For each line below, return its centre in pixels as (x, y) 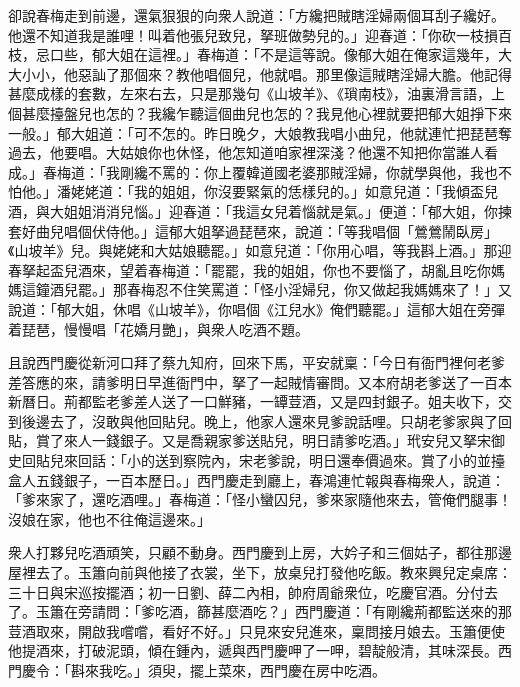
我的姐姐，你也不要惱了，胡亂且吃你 (371, 269)
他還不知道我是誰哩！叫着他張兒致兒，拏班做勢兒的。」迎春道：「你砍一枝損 (253, 34)
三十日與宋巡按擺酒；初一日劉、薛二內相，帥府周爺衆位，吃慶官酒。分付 (246, 591)
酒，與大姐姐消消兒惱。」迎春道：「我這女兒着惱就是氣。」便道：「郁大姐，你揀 (260, 210)
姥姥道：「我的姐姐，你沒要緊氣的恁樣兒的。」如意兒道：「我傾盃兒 (284, 191)
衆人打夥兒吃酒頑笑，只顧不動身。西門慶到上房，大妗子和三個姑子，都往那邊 (260, 552)
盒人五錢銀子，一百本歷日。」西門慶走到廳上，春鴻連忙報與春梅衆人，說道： (256, 479)
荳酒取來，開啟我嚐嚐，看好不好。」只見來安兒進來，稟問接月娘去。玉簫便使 (256, 630)
